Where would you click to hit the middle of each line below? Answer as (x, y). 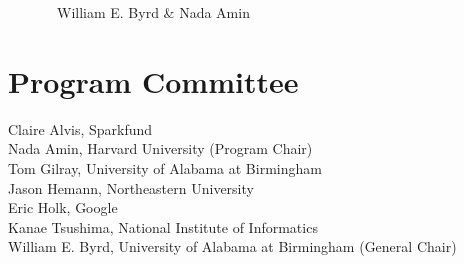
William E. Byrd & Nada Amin (153, 12)
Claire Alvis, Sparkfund (80, 128)
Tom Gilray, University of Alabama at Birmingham (165, 167)
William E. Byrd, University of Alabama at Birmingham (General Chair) (232, 246)
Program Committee (153, 80)
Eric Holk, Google (63, 207)
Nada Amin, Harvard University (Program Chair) (160, 148)
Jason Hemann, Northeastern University (131, 187)
